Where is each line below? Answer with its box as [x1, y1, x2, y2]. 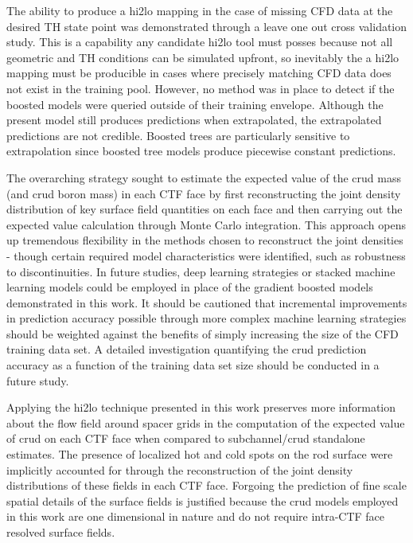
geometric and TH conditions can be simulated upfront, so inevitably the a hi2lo [6, 49, 399, 65]
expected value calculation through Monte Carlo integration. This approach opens [6, 216, 407, 232]
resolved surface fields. [6, 524, 115, 540]
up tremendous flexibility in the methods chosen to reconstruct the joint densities [6, 232, 403, 248]
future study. [6, 372, 69, 389]
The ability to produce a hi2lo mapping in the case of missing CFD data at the [6, 2, 393, 18]
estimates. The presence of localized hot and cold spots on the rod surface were [6, 446, 393, 463]
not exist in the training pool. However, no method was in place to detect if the [6, 80, 395, 96]
